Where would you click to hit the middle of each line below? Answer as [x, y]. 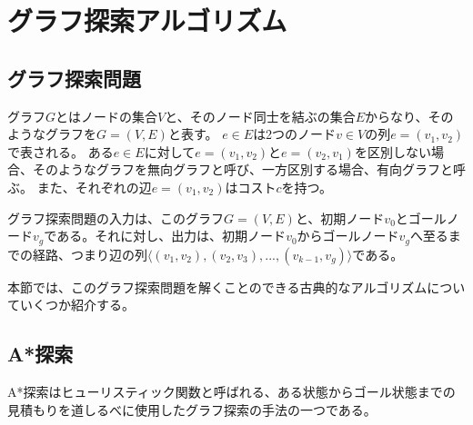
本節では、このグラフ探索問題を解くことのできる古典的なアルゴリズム [217, 287]
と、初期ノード [340, 217]
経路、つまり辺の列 [90, 254]
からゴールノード [348, 236]
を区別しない [392, 151]
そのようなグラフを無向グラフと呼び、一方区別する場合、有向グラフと [242, 169]
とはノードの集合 [107, 116]
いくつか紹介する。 [77, 305]
